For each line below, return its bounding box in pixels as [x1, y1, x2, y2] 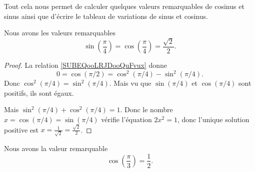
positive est [4, 124, 38, 135]
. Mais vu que [109, 78, 151, 88]
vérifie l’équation [101, 114, 152, 124]
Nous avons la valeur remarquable [4, 143, 108, 153]
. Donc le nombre [120, 104, 173, 115]
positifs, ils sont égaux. [4, 87, 74, 98]
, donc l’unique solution [177, 114, 249, 124]
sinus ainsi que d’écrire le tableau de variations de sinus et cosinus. [4, 10, 208, 21]
